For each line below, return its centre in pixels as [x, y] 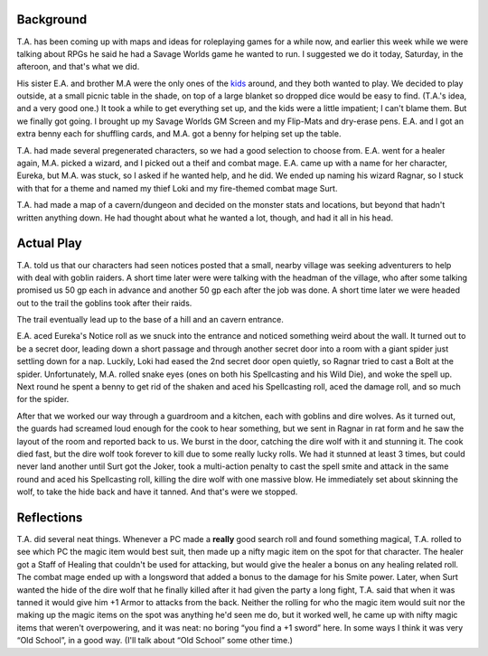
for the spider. [43, 399]
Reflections [50, 517]
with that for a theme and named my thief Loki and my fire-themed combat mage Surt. [177, 188]
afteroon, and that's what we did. [78, 67]
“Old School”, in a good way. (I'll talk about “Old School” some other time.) [155, 641]
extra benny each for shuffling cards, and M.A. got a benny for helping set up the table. [179, 134]
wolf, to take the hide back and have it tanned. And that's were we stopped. [157, 492]
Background [52, 19]
